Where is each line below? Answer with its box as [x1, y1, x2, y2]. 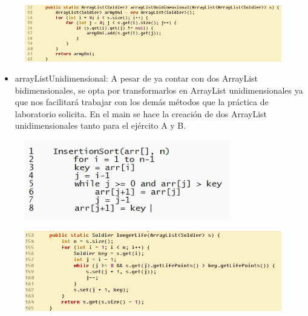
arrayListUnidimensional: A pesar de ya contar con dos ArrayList [15, 72, 258, 85]
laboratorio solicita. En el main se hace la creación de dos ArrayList [15, 107, 267, 120]
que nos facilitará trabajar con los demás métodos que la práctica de [15, 95, 269, 108]
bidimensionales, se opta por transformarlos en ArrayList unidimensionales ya [15, 83, 303, 96]
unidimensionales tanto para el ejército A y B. [15, 119, 186, 132]
